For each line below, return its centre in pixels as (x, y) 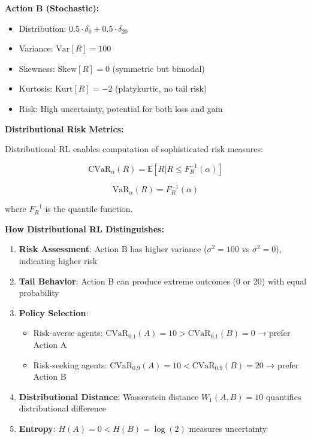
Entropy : (37, 428)
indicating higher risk (58, 261)
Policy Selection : (54, 312)
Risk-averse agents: (68, 333)
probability (39, 293)
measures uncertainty (228, 428)
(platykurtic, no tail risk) (161, 88)
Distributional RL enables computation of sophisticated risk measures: (134, 149)
